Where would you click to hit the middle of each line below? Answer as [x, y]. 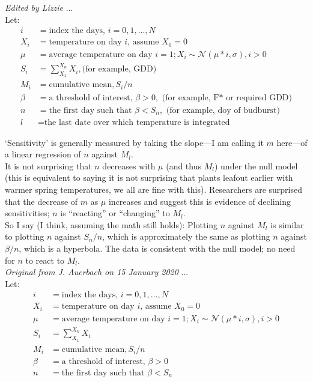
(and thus [184, 165]
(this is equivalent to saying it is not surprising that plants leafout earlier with [149, 177]
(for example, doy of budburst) [223, 110]
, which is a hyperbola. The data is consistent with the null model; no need [157, 248]
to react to [45, 260]
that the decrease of [41, 201]
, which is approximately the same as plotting [186, 236]
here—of [292, 142]
